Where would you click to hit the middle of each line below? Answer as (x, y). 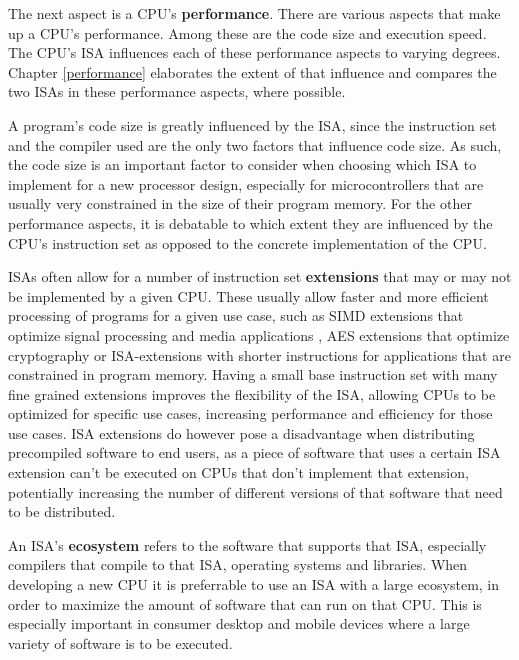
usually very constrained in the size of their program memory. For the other (240, 203)
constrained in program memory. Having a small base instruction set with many (253, 374)
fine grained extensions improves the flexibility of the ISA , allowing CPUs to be (252, 393)
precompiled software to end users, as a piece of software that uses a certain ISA (254, 452)
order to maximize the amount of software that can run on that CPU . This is (245, 603)
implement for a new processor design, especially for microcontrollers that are (246, 183)
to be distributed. (62, 511)
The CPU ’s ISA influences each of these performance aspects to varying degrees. (254, 52)
